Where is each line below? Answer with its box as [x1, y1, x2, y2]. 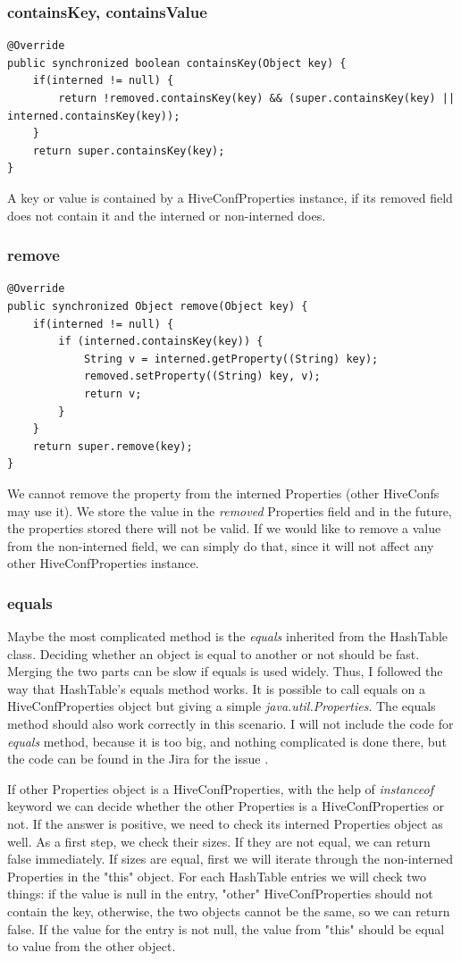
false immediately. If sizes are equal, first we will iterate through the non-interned [7, 849, 454, 868]
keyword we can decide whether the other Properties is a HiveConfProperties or [7, 797, 444, 815]
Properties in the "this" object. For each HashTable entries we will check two [7, 866, 426, 885]
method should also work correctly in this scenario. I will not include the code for [7, 714, 454, 733]
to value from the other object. [7, 937, 176, 956]
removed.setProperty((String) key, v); [83, 370, 321, 383]
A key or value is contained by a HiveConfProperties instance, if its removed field [7, 188, 453, 206]
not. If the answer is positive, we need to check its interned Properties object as [7, 815, 443, 833]
